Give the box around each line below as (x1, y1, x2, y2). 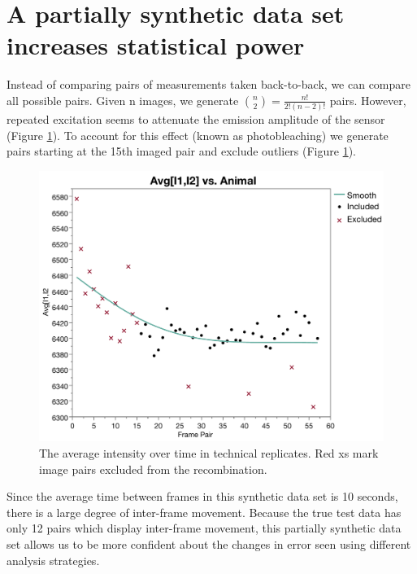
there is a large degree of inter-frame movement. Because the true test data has (7, 503, 402, 520)
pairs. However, (329, 91, 406, 108)
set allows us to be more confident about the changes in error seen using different (7, 536, 411, 553)
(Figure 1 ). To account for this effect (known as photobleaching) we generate (7, 126, 389, 143)
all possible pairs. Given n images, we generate (7, 91, 239, 108)
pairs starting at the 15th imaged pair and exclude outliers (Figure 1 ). (7, 142, 356, 160)
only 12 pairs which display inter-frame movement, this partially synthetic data (7, 519, 402, 537)
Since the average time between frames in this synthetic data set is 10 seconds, (7, 488, 398, 505)
